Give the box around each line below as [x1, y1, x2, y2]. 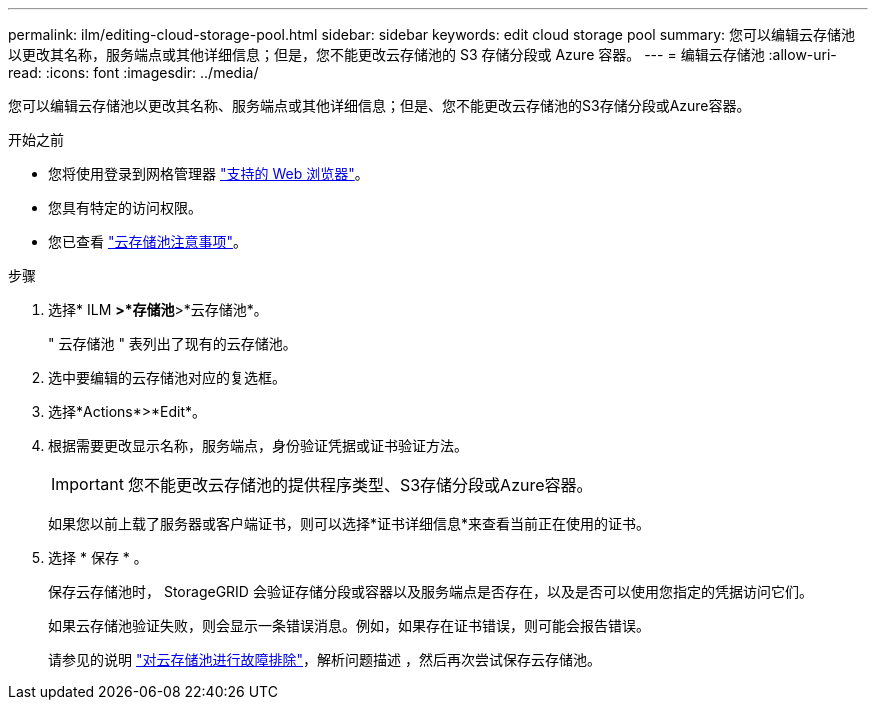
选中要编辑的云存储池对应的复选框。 [48, 369, 286, 386]
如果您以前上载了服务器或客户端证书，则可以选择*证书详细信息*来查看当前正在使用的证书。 [48, 515, 651, 532]
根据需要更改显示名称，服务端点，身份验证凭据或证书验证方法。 [48, 437, 468, 454]
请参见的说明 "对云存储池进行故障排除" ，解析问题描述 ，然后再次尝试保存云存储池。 [48, 651, 601, 668]
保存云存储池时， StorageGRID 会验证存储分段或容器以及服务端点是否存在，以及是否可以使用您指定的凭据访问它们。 [48, 583, 813, 600]
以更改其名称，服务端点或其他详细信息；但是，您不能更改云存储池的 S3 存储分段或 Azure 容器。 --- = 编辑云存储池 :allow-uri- [8, 46, 837, 63]
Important [51, 474, 124, 494]
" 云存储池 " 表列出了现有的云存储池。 [48, 335, 297, 352]
